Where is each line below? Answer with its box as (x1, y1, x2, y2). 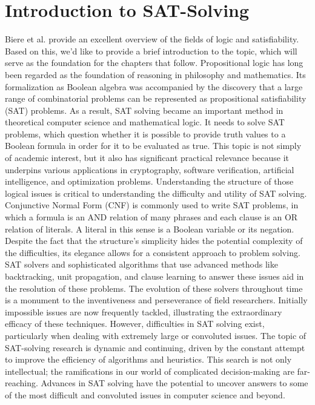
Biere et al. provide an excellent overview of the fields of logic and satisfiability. (5, 33, 299, 45)
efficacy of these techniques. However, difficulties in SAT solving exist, (5, 317, 265, 330)
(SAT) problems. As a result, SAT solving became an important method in (5, 104, 283, 116)
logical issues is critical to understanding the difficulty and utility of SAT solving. (5, 186, 307, 199)
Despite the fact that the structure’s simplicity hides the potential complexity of (5, 234, 303, 247)
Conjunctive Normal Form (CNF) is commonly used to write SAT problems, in (5, 199, 299, 211)
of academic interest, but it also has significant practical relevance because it (5, 151, 290, 164)
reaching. (5, 377, 38, 389)
